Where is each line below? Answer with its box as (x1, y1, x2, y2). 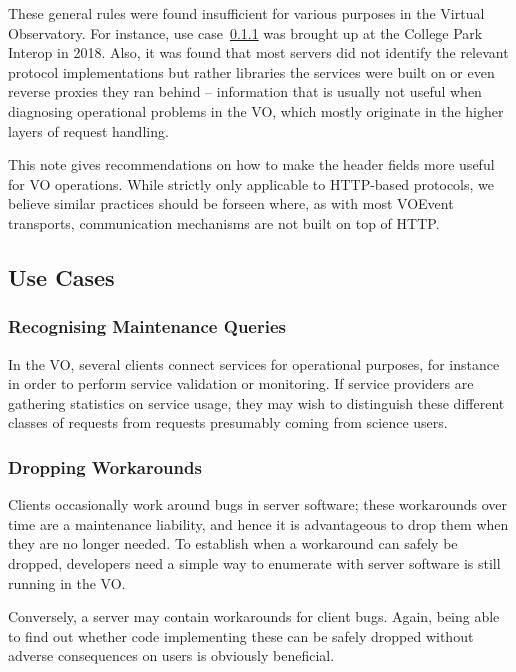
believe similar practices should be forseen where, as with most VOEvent (8, 193, 454, 214)
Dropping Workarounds (8, 454, 202, 479)
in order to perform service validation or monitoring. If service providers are (8, 373, 474, 394)
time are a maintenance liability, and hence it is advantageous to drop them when (8, 513, 509, 534)
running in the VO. (8, 572, 126, 593)
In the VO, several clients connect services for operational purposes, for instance (8, 353, 500, 374)
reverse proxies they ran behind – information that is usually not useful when (8, 81, 482, 102)
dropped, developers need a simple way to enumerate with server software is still (8, 552, 501, 573)
